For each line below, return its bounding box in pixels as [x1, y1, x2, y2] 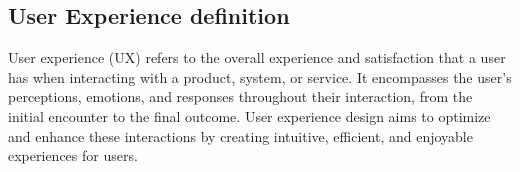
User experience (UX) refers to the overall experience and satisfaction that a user [8, 47, 506, 68]
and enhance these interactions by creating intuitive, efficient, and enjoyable [8, 125, 473, 146]
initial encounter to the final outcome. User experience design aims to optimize [8, 105, 491, 126]
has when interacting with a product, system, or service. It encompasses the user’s [8, 66, 512, 87]
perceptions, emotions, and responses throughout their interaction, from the [8, 86, 473, 107]
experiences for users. [8, 145, 138, 166]
